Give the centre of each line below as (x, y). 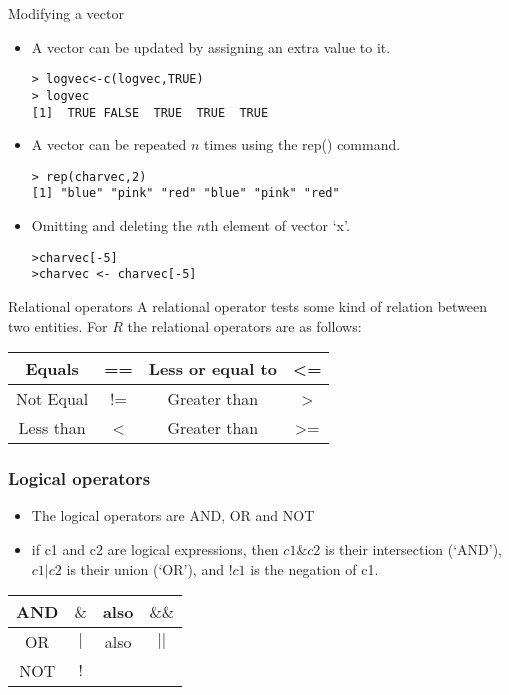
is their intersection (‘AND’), (413, 548)
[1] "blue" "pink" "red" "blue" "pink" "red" (185, 193)
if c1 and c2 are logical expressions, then (155, 548)
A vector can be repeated (109, 144)
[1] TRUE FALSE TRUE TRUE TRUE (150, 112)
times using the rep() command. (302, 144)
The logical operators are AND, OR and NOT (173, 515)
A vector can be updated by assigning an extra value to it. (211, 46)
